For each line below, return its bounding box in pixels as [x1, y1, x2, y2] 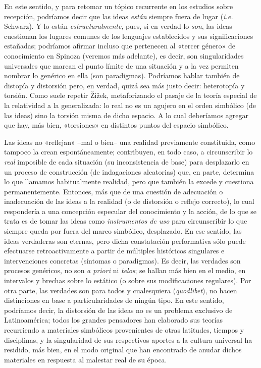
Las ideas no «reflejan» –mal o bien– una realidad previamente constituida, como [4, 136, 255, 147]
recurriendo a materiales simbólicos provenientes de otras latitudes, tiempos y [4, 325, 244, 335]
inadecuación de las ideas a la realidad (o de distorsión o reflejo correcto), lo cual [4, 196, 254, 206]
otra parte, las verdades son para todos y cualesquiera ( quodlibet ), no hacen [4, 285, 237, 295]
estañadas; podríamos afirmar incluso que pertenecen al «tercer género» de [4, 40, 235, 51]
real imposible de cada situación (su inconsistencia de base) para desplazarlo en [4, 156, 249, 167]
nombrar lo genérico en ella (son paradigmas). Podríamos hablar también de [4, 70, 240, 81]
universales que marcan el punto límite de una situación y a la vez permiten [4, 60, 239, 71]
